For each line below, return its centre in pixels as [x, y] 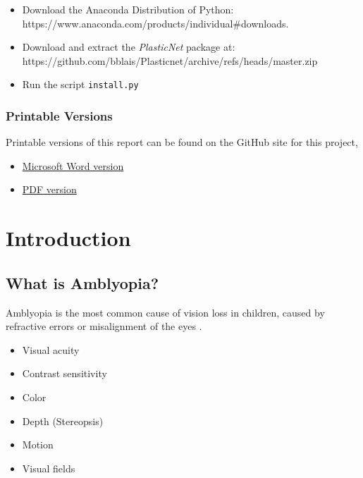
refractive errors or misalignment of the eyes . [104, 326]
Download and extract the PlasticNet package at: [129, 47]
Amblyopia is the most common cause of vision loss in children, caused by [165, 312]
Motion [38, 445]
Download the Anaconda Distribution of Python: [128, 9]
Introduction [68, 238]
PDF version [49, 189]
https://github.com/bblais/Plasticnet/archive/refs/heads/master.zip [170, 60]
